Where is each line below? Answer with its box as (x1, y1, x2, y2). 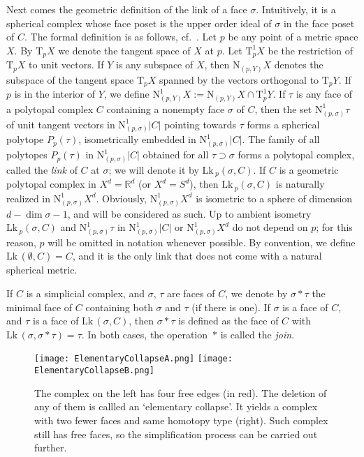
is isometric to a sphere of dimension (196, 190, 353, 205)
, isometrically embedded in (78, 132, 196, 147)
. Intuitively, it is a (256, 2, 336, 16)
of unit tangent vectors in (6, 117, 115, 131)
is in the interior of (14, 87, 95, 101)
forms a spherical (247, 117, 320, 131)
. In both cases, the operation (81, 327, 208, 341)
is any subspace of (116, 57, 194, 72)
